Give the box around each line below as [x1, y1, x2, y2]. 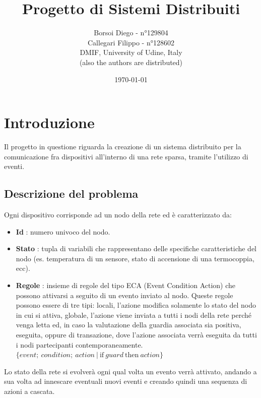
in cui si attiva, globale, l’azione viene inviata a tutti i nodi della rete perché [16, 309, 252, 320]
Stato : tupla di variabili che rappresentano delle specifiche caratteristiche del [16, 243, 257, 254]
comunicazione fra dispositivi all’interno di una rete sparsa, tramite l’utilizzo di [4, 151, 248, 161]
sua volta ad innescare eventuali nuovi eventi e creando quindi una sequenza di [4, 376, 247, 386]
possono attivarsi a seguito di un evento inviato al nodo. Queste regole [16, 290, 233, 300]
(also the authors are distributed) [79, 56, 183, 67]
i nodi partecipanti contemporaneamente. [16, 339, 143, 350]
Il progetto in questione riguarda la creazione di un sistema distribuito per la [4, 141, 241, 152]
